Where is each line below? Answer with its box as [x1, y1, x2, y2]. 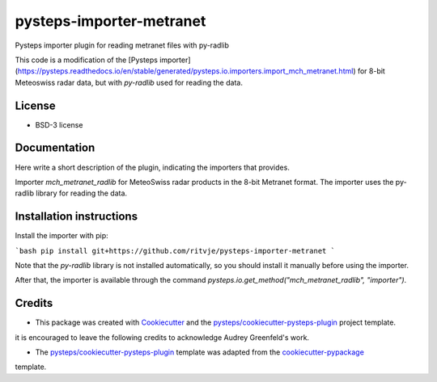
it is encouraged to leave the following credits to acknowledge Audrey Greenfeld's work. [15, 332, 310, 342]
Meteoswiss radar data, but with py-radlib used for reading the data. [15, 78, 243, 87]
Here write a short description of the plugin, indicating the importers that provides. [15, 162, 291, 172]
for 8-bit [357, 66, 386, 76]
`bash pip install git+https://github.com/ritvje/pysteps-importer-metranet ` [15, 246, 336, 255]
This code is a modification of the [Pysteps [15, 55, 158, 65]
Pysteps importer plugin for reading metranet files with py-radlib [15, 40, 230, 50]
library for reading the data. [35, 188, 128, 198]
